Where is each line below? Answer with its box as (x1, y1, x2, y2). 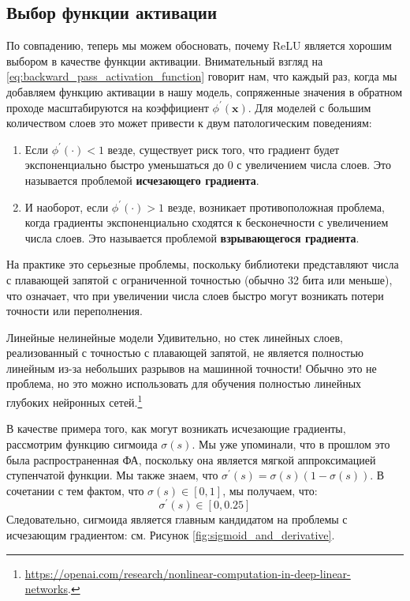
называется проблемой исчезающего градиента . (24, 171, 259, 188)
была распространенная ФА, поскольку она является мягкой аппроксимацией (6, 451, 376, 468)
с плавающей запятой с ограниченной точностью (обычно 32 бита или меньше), (6, 271, 393, 287)
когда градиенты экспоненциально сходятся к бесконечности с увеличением (24, 214, 389, 231)
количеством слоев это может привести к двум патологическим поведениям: (6, 115, 372, 131)
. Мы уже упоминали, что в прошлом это (192, 435, 390, 452)
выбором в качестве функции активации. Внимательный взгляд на (6, 52, 323, 69)
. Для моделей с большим (248, 99, 371, 115)
